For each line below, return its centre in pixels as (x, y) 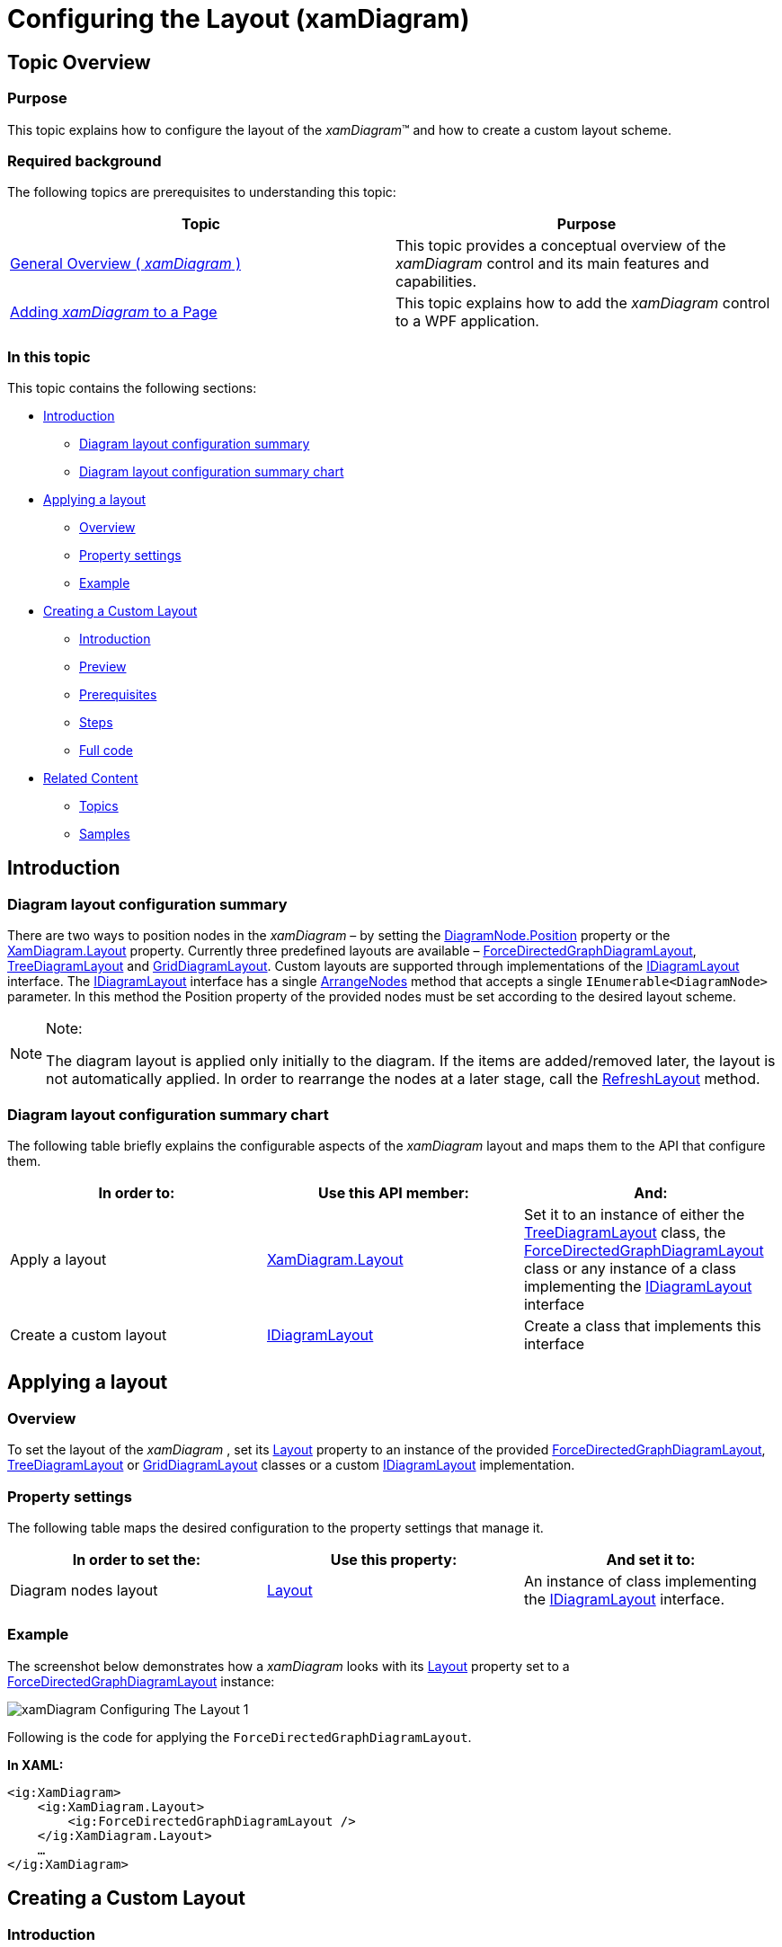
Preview (103, 667)
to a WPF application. (467, 321)
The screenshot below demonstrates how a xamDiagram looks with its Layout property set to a (289, 1666)
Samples (105, 834)
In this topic (49, 356)
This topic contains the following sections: (132, 388)
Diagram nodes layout (84, 1590)
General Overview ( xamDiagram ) (125, 264)
